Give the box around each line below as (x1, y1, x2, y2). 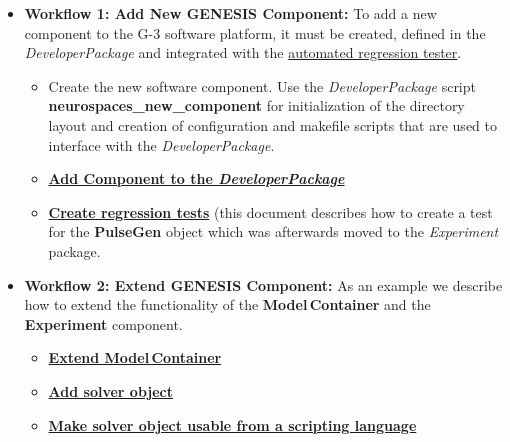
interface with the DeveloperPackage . (48, 134, 275, 155)
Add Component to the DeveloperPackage (48, 168, 345, 189)
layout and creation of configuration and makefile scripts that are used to (48, 114, 497, 135)
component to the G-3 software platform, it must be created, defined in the (24, 22, 486, 43)
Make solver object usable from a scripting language (48, 414, 417, 435)
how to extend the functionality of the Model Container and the (24, 294, 431, 315)
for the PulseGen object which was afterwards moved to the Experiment (48, 221, 499, 242)
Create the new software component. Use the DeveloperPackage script (48, 75, 476, 96)
